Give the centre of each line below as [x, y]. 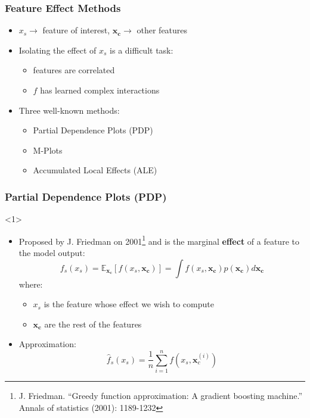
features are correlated [74, 70]
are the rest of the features [93, 324]
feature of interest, [76, 30]
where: [31, 284]
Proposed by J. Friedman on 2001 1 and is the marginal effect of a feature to [159, 240]
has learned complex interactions [100, 90]
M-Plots [48, 150]
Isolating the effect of [58, 50]
